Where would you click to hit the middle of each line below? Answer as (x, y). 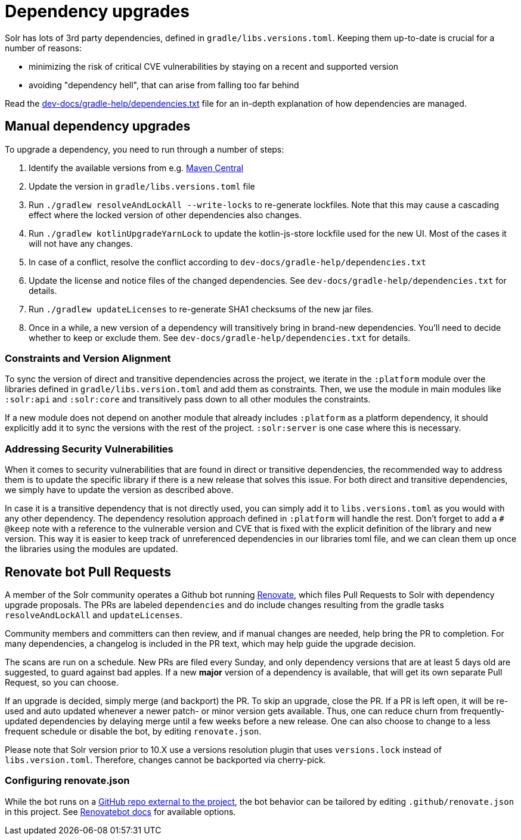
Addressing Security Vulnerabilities (89, 449)
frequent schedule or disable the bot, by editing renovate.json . (133, 731)
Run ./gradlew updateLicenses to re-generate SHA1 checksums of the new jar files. (201, 309)
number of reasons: (43, 48)
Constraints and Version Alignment (88, 358)
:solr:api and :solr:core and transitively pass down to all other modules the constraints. (188, 399)
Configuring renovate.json (67, 781)
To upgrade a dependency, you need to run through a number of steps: (145, 149)
